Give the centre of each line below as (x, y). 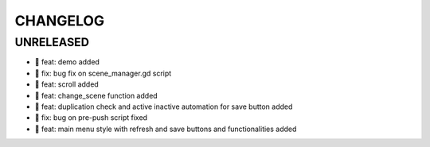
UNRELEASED (52, 42)
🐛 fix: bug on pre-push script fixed (91, 118)
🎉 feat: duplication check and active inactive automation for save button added (164, 106)
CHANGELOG (60, 21)
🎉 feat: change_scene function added (96, 95)
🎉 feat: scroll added (66, 84)
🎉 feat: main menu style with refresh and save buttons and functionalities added (166, 129)
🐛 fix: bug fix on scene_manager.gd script (103, 73)
